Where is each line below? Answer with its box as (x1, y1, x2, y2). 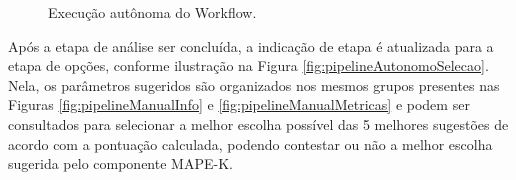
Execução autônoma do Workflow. (48, 2, 257, 22)
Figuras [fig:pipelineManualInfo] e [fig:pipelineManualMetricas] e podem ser (8, 94, 470, 115)
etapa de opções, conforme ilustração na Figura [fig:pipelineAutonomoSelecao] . (8, 55, 489, 76)
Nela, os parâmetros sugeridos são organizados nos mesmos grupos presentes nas (8, 74, 500, 95)
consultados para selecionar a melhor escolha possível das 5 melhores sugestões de (8, 113, 509, 134)
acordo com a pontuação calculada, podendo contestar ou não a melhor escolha (8, 133, 493, 154)
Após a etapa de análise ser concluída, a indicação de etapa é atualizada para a (8, 35, 494, 56)
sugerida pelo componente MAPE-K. (8, 153, 233, 174)
